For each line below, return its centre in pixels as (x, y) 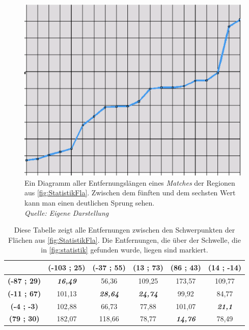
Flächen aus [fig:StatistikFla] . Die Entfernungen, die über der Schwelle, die (124, 239)
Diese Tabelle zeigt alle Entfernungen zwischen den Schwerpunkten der (124, 230)
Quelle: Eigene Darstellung (67, 212)
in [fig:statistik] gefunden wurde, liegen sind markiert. (124, 250)
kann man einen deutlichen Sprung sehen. (90, 202)
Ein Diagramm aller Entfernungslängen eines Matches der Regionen (130, 182)
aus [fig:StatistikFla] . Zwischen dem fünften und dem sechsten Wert (130, 193)
